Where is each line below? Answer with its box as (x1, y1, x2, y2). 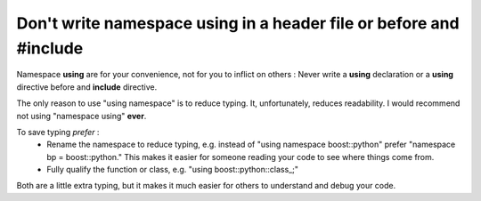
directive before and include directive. (16, 81, 158, 92)
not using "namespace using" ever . (16, 110, 147, 121)
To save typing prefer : (16, 126, 100, 137)
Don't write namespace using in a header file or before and (16, 13, 460, 33)
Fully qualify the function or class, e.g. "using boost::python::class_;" (46, 165, 298, 175)
